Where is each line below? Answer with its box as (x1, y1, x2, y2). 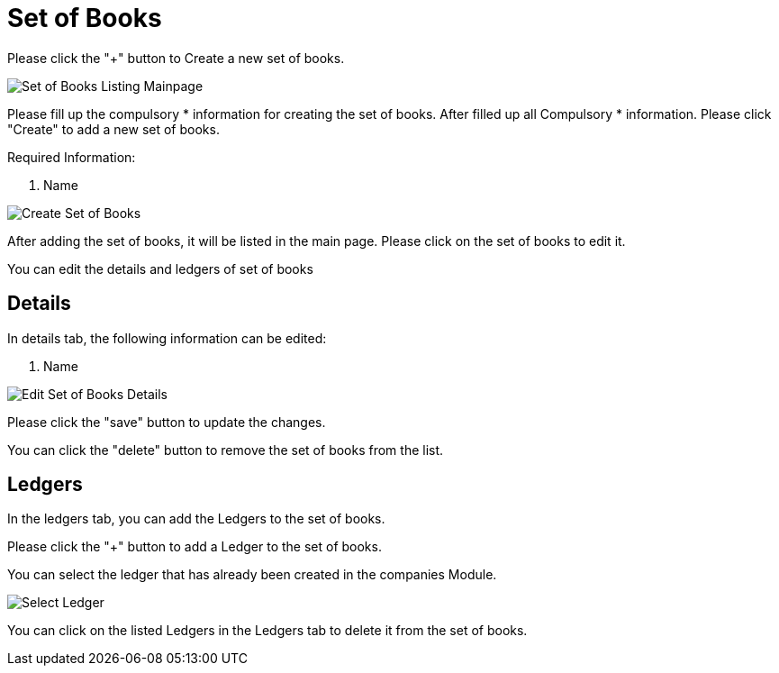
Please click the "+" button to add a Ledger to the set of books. (7, 539, 382, 555)
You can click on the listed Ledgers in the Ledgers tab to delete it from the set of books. (7, 623, 528, 639)
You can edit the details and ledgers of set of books (7, 260, 313, 277)
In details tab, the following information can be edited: (7, 330, 327, 346)
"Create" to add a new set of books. (7, 121, 220, 137)
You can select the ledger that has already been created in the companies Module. (7, 567, 497, 583)
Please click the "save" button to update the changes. (7, 414, 326, 430)
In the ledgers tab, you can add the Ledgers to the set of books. (7, 511, 385, 527)
